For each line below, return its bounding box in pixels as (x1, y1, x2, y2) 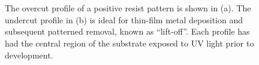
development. (5, 48, 53, 61)
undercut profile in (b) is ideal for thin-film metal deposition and (5, 13, 243, 26)
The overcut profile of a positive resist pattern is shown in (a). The (5, 2, 251, 14)
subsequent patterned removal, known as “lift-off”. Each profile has (5, 25, 250, 38)
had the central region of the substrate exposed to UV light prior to (5, 36, 254, 49)
